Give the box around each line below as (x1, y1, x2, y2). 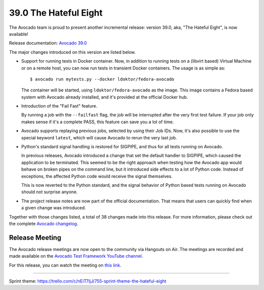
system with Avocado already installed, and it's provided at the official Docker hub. (21, 94, 188, 100)
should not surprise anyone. (21, 189, 78, 195)
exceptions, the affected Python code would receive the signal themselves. (21, 173, 173, 179)
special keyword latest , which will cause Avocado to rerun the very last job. (21, 134, 177, 140)
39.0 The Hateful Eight (9, 7, 103, 18)
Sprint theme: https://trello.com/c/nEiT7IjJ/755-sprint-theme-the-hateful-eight (9, 278, 167, 284)
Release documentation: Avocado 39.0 (9, 40, 88, 46)
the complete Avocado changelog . (9, 221, 78, 226)
